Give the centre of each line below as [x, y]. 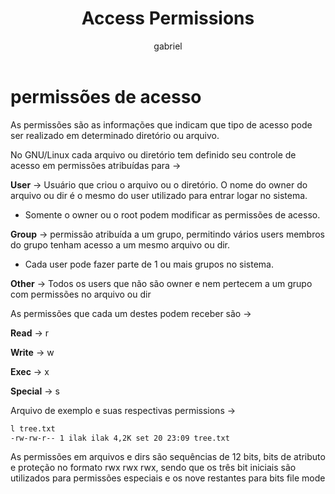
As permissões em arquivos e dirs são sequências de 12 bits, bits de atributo [168, 457]
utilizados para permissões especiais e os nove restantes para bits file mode [168, 478]
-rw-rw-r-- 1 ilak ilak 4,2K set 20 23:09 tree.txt [120, 438]
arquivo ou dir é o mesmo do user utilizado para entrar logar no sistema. [159, 195]
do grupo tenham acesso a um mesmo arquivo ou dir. [120, 244]
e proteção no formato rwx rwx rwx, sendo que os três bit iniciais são [153, 468]
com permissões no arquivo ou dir [81, 294]
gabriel [168, 46]
